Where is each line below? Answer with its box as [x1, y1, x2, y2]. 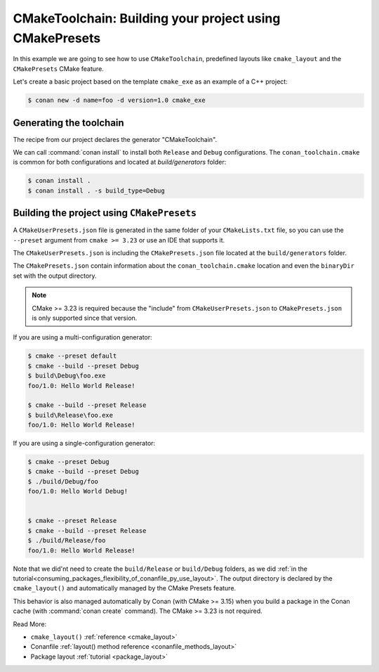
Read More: [13, 619, 47, 628]
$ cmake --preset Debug [27, 458, 110, 466]
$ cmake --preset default [27, 352, 117, 360]
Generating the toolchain [13, 117, 124, 129]
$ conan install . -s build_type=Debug [27, 186, 165, 195]
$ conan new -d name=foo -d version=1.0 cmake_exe [27, 96, 206, 105]
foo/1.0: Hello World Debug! [27, 487, 128, 496]
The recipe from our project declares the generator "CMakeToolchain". [13, 135, 218, 143]
